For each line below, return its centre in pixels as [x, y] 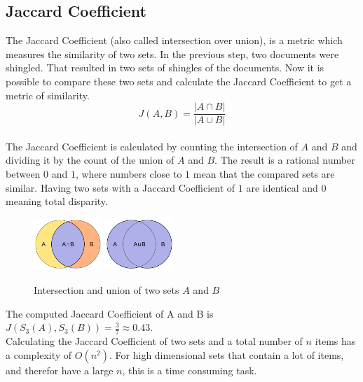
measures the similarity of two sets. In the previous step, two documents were [172, 54]
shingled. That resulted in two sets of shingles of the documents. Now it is [165, 68]
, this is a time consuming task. [190, 370]
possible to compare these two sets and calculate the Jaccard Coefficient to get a [179, 81]
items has [335, 341]
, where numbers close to [129, 174]
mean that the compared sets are [264, 174]
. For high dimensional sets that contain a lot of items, [227, 354]
